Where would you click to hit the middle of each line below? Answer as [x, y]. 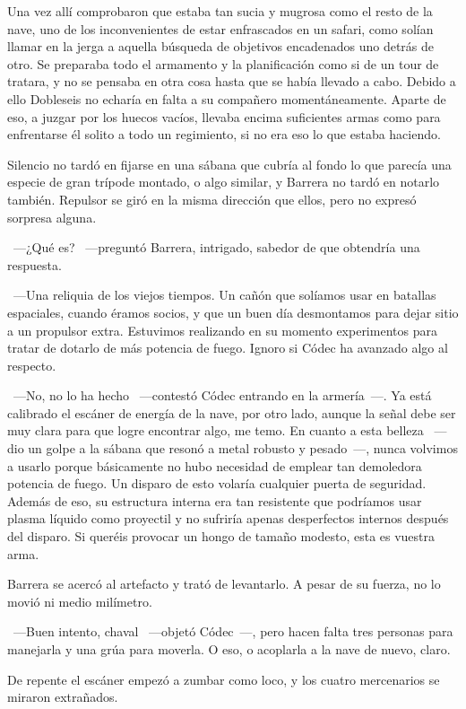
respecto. [32, 365]
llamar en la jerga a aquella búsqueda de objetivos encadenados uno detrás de [221, 46]
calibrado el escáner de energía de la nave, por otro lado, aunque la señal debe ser [232, 412]
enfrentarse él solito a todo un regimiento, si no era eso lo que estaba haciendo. [224, 134]
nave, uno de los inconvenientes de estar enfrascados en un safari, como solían [220, 28]
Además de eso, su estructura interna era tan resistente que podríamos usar [215, 500]
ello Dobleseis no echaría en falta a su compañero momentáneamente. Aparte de [227, 98]
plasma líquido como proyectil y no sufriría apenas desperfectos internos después [228, 518]
